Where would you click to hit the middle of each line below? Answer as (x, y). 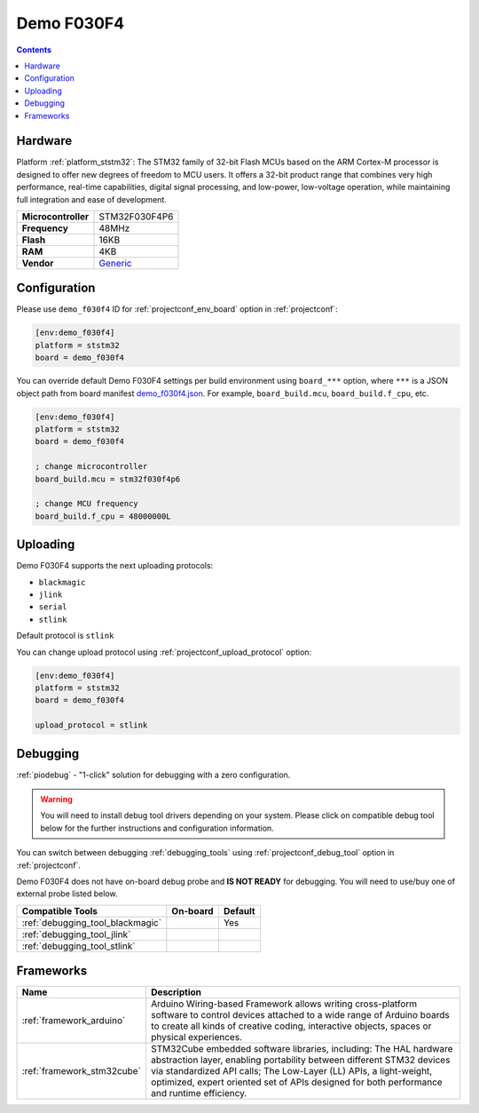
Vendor (38, 263)
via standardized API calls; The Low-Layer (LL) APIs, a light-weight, (292, 1071)
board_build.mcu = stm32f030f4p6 (108, 479)
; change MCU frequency (87, 504)
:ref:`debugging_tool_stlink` (79, 946)
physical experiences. (197, 1037)
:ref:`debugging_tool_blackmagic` (92, 922)
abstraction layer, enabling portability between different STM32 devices (301, 1060)
